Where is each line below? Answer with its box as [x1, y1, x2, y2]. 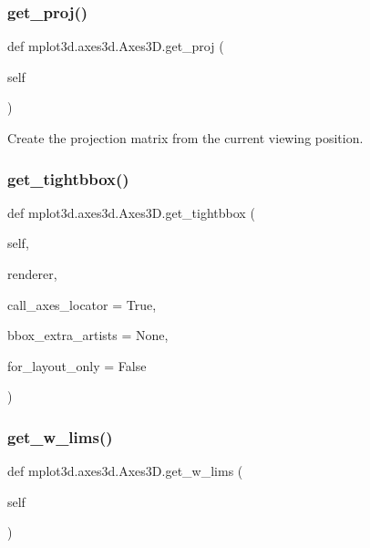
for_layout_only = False [7, 356, 147, 375]
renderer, [7, 264, 57, 283]
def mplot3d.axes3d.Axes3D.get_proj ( [7, 36, 224, 56]
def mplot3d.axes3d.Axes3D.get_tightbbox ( [7, 202, 255, 222]
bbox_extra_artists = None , [7, 326, 169, 345]
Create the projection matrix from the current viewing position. [7, 129, 364, 147]
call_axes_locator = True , [7, 295, 157, 314]
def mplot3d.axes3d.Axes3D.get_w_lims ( [7, 461, 243, 481]
